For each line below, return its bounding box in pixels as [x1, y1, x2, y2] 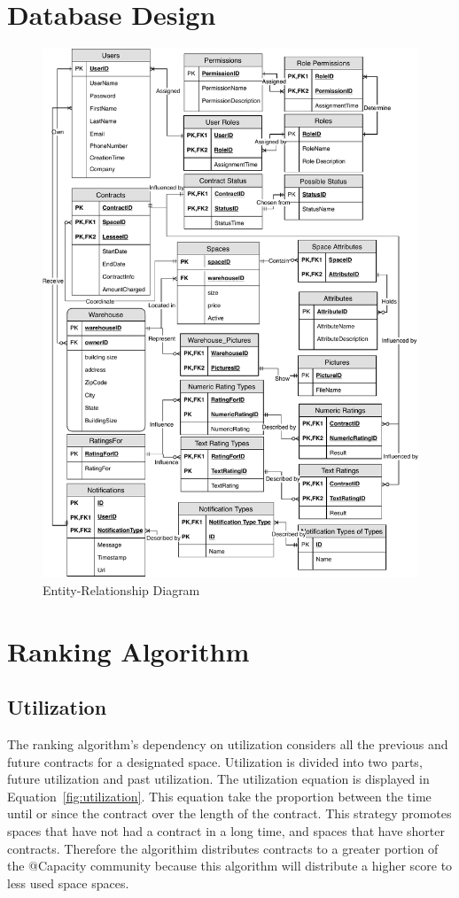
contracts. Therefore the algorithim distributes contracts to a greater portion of [7, 839, 439, 857]
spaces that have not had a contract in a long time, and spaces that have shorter [7, 822, 445, 840]
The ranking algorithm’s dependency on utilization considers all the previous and [7, 735, 448, 754]
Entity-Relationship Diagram [43, 580, 200, 599]
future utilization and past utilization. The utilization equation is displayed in [7, 770, 430, 788]
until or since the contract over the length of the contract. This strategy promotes [7, 804, 452, 823]
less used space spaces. [7, 873, 129, 892]
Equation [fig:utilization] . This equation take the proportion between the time [7, 786, 432, 805]
